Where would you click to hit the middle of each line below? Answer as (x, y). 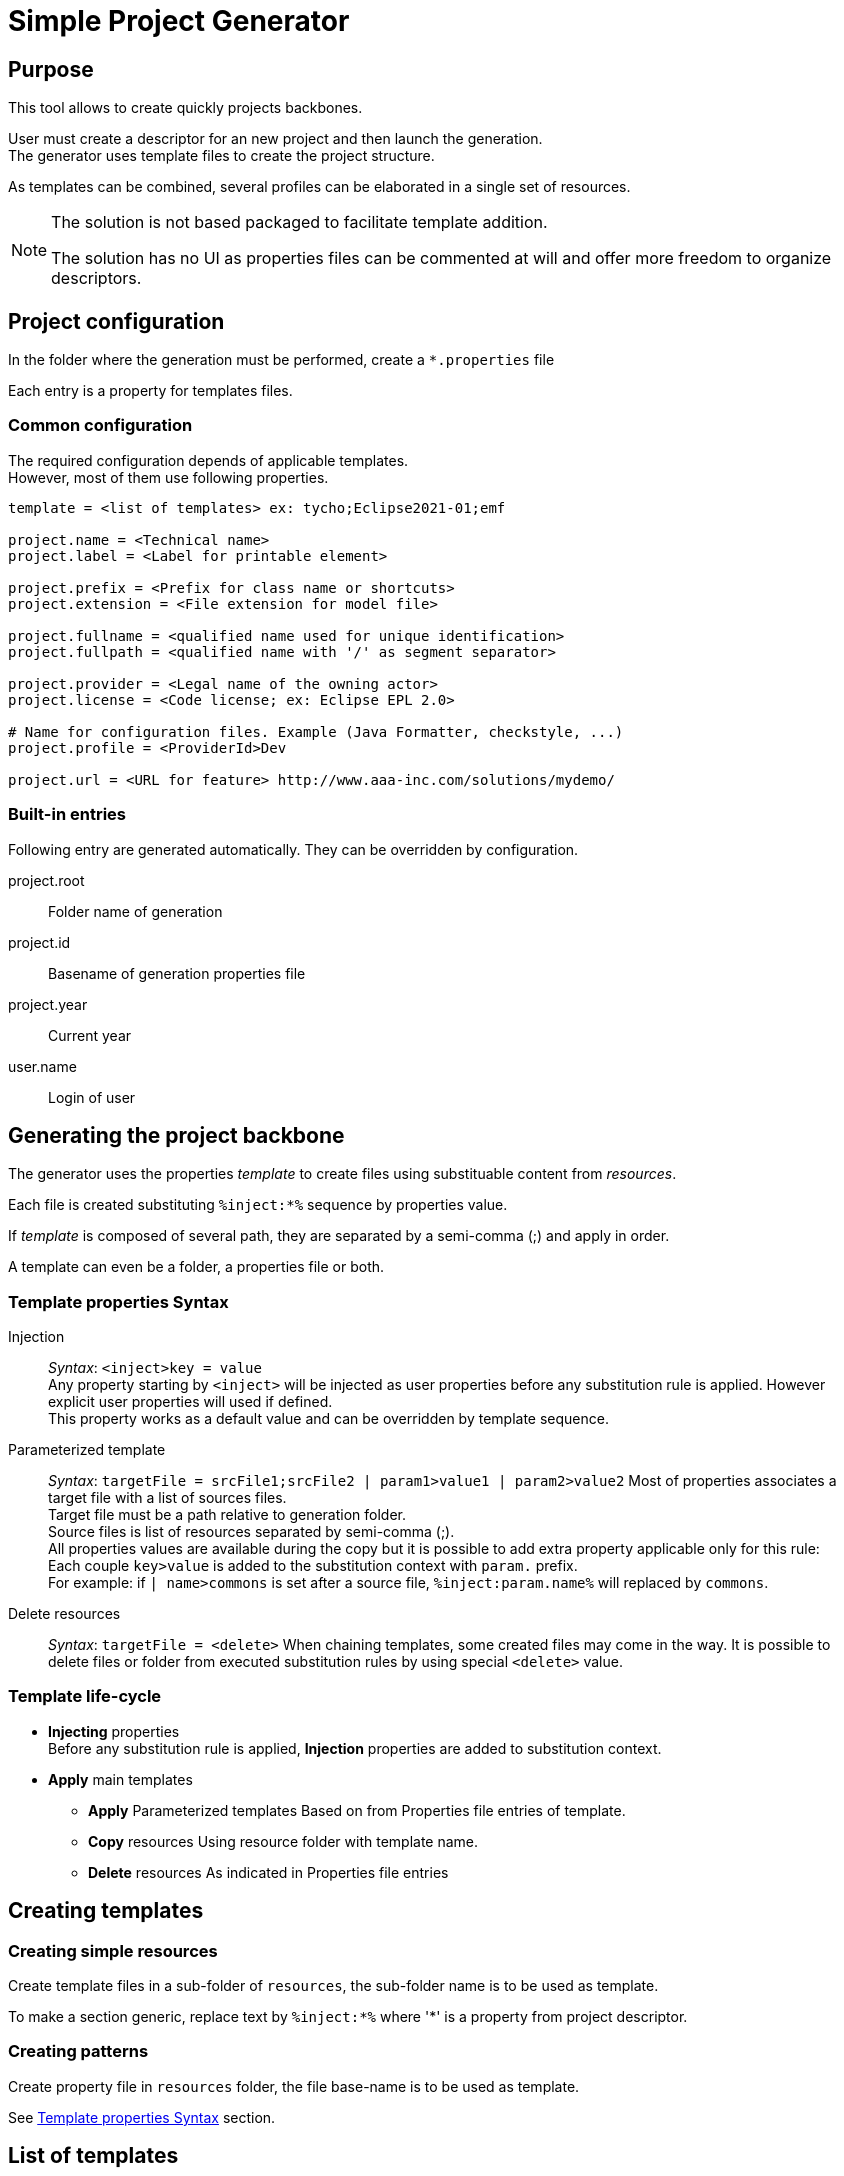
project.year (48, 1004)
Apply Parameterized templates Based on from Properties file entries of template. (357, 1810)
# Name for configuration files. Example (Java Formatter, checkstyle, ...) (316, 731)
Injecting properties (114, 1731)
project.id (39, 942)
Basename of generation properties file (177, 973)
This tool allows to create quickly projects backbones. (185, 108)
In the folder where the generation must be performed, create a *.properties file (281, 360)
